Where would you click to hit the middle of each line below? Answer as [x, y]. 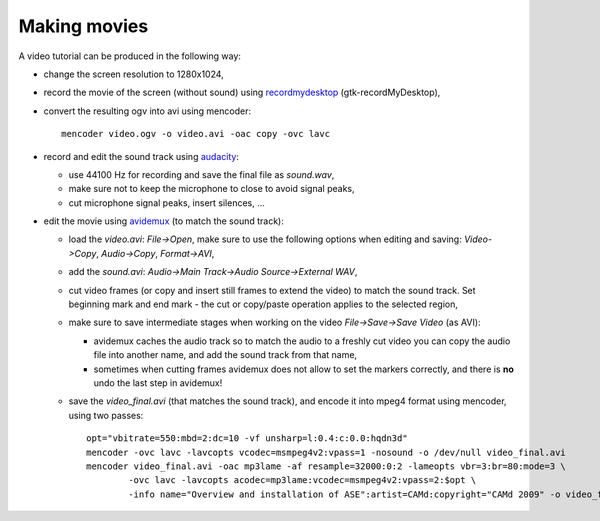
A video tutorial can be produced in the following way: [130, 56]
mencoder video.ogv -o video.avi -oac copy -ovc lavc [195, 134]
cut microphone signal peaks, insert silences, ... [166, 202]
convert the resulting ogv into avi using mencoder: [147, 111]
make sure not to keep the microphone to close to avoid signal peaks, [211, 189]
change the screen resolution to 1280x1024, [133, 74]
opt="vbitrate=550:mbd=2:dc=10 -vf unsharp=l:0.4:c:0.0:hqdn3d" [247, 438]
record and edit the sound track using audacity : [141, 156]
